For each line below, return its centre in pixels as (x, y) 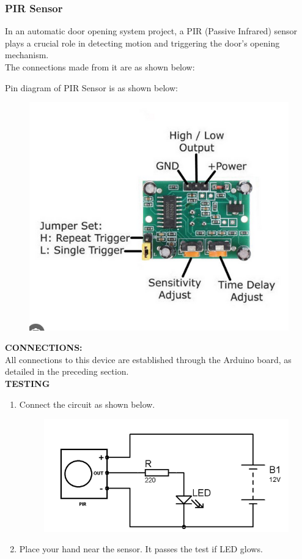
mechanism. (27, 55)
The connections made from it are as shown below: (100, 67)
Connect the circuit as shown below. (87, 404)
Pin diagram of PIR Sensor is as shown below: (91, 87)
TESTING (28, 384)
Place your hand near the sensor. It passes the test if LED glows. (141, 549)
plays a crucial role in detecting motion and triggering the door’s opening (142, 43)
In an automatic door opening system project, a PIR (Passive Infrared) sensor (151, 31)
